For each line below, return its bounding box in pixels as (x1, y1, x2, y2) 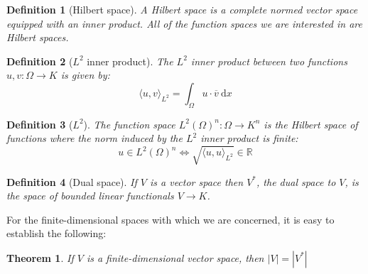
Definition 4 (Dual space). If (6, 174, 137, 189)
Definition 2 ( (6, 53, 73, 68)
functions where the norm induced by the (6, 131, 183, 146)
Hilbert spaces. (6, 30, 69, 45)
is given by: (60, 67, 110, 82)
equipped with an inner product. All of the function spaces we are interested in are (6, 16, 363, 31)
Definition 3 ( (6, 116, 73, 131)
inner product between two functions (190, 53, 347, 68)
